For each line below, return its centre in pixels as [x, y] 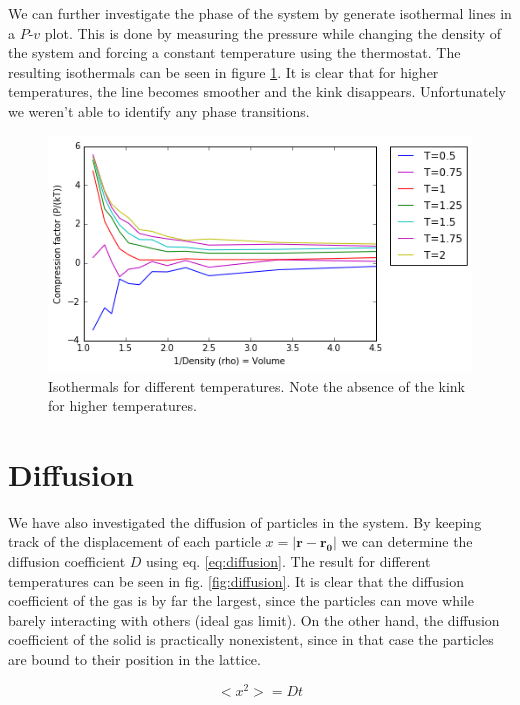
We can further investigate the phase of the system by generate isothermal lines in [260, 13]
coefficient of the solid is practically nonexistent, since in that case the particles [251, 639]
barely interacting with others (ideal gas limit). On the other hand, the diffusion [254, 619]
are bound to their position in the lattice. [134, 659]
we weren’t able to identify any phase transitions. [159, 110]
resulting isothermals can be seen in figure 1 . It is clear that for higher [223, 71]
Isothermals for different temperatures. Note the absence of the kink [256, 385]
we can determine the [407, 541]
